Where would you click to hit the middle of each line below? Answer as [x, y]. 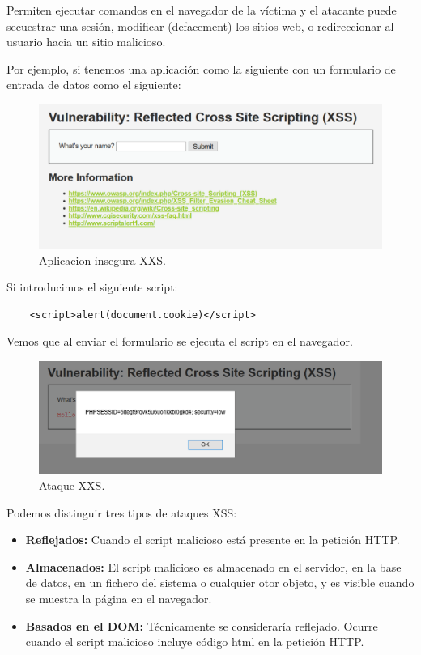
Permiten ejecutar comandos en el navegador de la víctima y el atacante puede [202, 10]
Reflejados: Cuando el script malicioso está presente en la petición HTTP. [213, 540]
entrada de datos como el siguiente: [94, 85]
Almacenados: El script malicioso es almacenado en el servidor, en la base [213, 566]
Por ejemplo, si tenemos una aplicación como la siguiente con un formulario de [201, 68]
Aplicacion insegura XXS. [102, 259]
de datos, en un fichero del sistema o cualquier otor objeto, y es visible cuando [220, 583]
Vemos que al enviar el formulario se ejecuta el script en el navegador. [180, 341]
